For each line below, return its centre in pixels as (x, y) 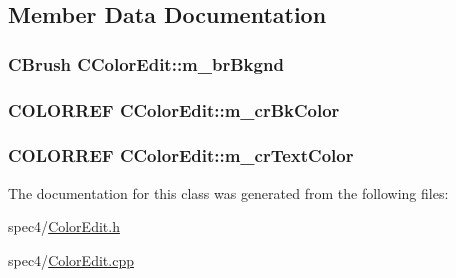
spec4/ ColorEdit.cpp (71, 259)
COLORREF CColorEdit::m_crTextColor (181, 155)
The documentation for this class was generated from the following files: (228, 192)
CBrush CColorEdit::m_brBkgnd (146, 63)
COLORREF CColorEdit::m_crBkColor (174, 109)
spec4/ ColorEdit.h (64, 226)
